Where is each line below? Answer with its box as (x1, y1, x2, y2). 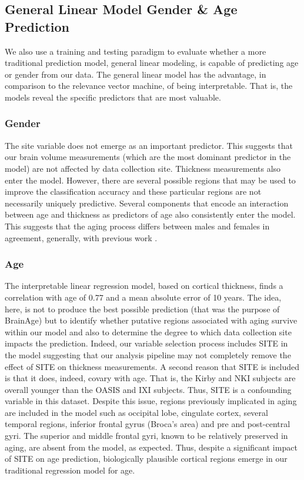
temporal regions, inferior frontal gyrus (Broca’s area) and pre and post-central (5, 418, 290, 430)
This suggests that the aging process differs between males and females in (5, 219, 270, 232)
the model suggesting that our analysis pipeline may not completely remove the (5, 348, 291, 361)
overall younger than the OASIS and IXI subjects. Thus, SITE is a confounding (5, 383, 292, 395)
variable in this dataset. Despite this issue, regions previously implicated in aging (5, 395, 297, 407)
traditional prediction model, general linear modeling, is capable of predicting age (5, 56, 299, 69)
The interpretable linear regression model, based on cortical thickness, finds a (5, 279, 283, 292)
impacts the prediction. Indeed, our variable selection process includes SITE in (5, 337, 288, 349)
